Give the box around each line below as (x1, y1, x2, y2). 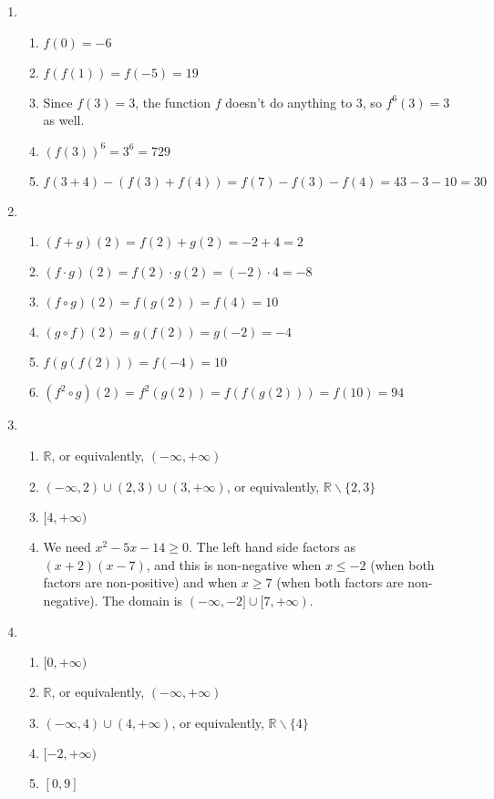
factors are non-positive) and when (43, 573, 238, 592)
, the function (135, 92, 211, 111)
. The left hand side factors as (189, 537, 356, 556)
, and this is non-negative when (146, 555, 322, 574)
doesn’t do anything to (225, 92, 353, 111)
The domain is (102, 590, 183, 609)
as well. (43, 110, 85, 130)
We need (43, 537, 91, 556)
